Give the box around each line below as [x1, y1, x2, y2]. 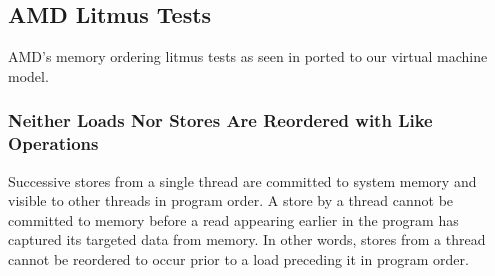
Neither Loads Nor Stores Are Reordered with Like [8, 108, 433, 133]
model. [8, 65, 49, 86]
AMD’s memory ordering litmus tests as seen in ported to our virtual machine [8, 46, 488, 67]
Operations [8, 131, 99, 156]
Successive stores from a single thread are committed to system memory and [8, 170, 477, 191]
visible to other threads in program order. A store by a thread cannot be [8, 190, 454, 211]
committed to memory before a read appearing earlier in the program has [8, 209, 459, 230]
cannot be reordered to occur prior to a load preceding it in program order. [8, 248, 469, 269]
